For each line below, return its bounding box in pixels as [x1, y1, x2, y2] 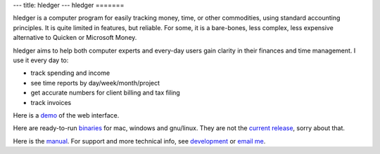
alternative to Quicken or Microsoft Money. [13, 34, 137, 42]
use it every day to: [13, 56, 69, 64]
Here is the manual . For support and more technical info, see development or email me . [13, 136, 266, 145]
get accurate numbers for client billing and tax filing [30, 88, 181, 97]
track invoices [30, 98, 72, 106]
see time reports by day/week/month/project [30, 78, 160, 87]
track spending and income [30, 69, 110, 77]
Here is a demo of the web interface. [13, 111, 120, 119]
